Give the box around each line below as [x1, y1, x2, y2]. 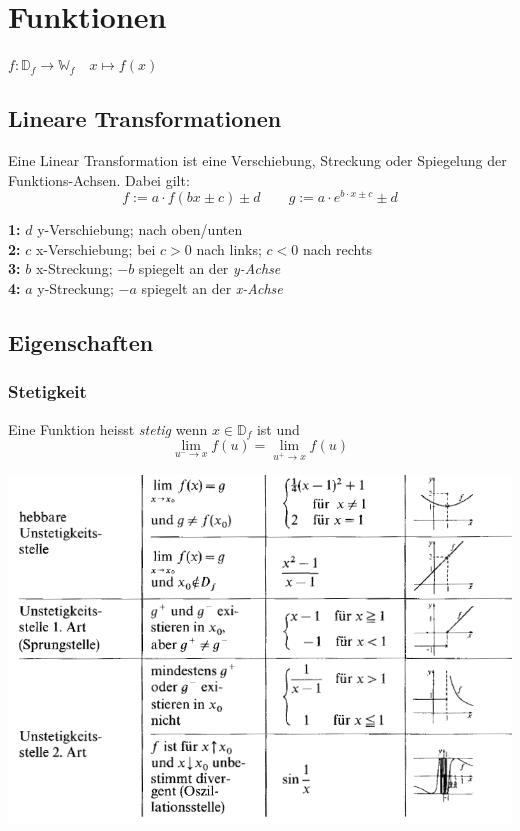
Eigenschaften [8, 326, 154, 357]
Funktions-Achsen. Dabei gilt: [8, 169, 190, 190]
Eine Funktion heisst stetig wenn [8, 418, 208, 439]
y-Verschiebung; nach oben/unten [37, 219, 243, 240]
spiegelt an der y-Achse [138, 258, 281, 279]
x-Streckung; [35, 258, 113, 279]
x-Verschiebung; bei [35, 238, 156, 259]
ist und [256, 418, 300, 439]
